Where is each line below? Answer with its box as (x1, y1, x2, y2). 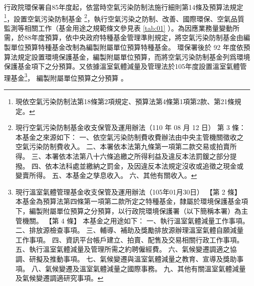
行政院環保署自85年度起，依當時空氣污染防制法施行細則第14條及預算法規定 (4, 2, 243, 12)
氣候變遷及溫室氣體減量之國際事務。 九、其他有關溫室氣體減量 (45, 263, 246, 273)
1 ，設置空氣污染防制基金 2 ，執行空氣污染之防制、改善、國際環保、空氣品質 (4, 12, 245, 23)
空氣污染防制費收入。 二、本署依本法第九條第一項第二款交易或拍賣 (15, 141, 230, 152)
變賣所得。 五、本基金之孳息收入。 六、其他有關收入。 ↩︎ (15, 170, 197, 180)
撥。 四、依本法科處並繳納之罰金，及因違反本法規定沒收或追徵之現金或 (15, 160, 244, 171)
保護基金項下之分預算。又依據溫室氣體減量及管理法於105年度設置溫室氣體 (4, 61, 240, 71)
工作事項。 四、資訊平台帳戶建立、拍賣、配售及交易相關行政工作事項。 (15, 234, 244, 244)
